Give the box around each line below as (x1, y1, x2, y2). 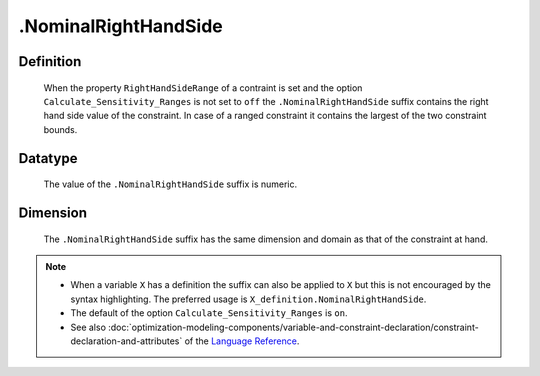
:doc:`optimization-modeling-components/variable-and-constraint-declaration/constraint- (108, 321, 479, 333)
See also (70, 321, 107, 333)
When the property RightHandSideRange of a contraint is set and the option (43, 81, 363, 94)
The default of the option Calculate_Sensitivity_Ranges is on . (70, 307, 348, 319)
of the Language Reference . (184, 335, 300, 347)
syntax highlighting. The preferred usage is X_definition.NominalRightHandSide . (70, 293, 427, 305)
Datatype (18, 150, 78, 167)
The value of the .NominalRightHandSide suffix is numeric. (43, 178, 298, 190)
